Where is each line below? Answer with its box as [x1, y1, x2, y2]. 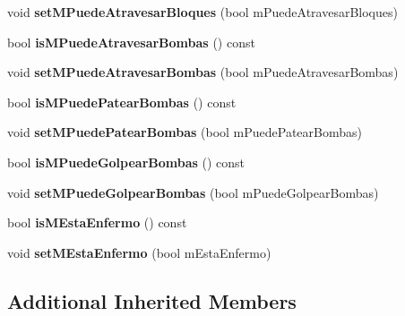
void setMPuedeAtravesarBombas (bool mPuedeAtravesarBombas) [7, 63, 399, 81]
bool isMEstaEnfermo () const [7, 213, 187, 232]
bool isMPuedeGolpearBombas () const [7, 152, 246, 171]
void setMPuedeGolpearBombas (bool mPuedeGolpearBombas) [7, 183, 379, 201]
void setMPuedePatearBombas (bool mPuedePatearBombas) [7, 123, 363, 141]
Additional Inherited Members [7, 286, 297, 314]
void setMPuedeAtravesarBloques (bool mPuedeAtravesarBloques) [7, 3, 398, 21]
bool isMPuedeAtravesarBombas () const [7, 32, 255, 51]
